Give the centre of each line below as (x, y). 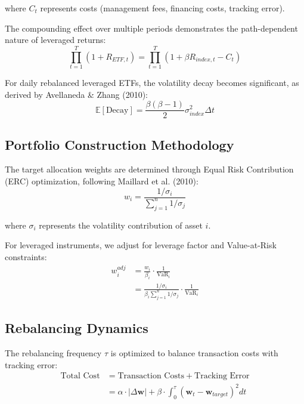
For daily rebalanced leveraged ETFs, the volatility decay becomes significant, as (152, 82)
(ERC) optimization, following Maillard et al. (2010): (102, 181)
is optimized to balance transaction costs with (194, 353)
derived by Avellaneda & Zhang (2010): (77, 94)
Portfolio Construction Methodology (120, 144)
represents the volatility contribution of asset (121, 225)
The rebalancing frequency (53, 353)
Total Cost (80, 376)
